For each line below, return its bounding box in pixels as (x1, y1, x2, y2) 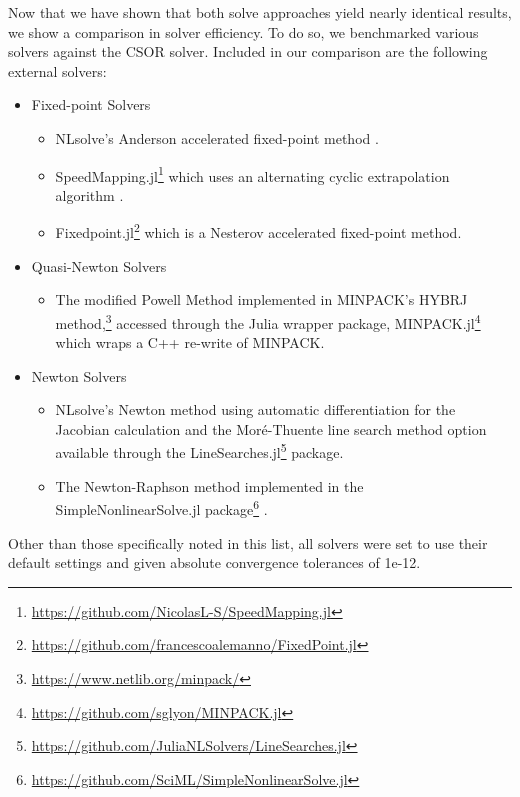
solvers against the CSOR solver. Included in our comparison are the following (8, 41, 488, 62)
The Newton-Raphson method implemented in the (55, 475, 364, 496)
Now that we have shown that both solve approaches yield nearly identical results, (8, 2, 512, 22)
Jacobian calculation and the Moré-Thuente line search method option (55, 418, 487, 439)
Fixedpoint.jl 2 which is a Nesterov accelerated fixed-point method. (55, 219, 462, 243)
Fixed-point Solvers (31, 94, 151, 115)
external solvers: (8, 60, 107, 81)
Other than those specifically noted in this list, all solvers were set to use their (8, 532, 488, 553)
